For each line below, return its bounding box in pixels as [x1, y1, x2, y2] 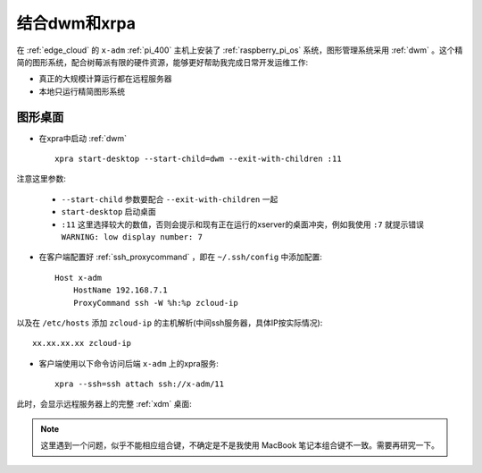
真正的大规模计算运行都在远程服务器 [38, 73, 172, 84]
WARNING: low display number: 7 [61, 232, 203, 241]
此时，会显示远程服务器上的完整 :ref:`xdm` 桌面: [16, 399, 192, 410]
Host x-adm [54, 273, 103, 283]
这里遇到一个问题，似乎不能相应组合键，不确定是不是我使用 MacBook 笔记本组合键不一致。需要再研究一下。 [40, 440, 440, 451]
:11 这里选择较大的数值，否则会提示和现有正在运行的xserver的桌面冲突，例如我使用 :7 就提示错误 [61, 219, 424, 230]
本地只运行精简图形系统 [38, 86, 125, 97]
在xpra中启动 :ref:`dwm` [38, 132, 128, 143]
